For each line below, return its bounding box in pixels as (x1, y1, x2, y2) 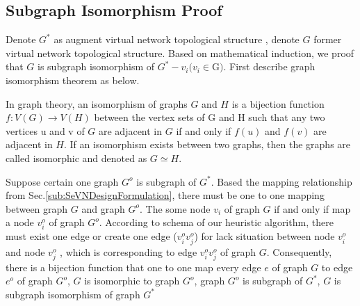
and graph (81, 201, 125, 216)
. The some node (139, 201, 211, 216)
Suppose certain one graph (6, 174, 119, 188)
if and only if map (274, 201, 351, 216)
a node (6, 215, 34, 229)
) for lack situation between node (194, 229, 335, 243)
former (313, 32, 342, 47)
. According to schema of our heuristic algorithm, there (99, 215, 334, 229)
